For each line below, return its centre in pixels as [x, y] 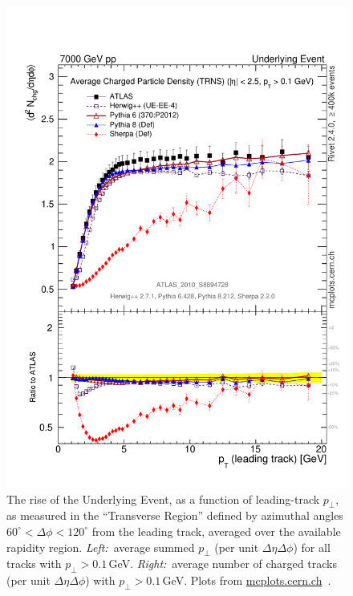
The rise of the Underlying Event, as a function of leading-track [163, 499]
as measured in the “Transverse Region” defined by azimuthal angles [175, 515]
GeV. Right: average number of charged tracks [223, 564]
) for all [312, 547]
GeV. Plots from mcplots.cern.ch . [247, 580]
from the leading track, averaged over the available [216, 531]
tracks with [34, 564]
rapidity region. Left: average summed [101, 547]
